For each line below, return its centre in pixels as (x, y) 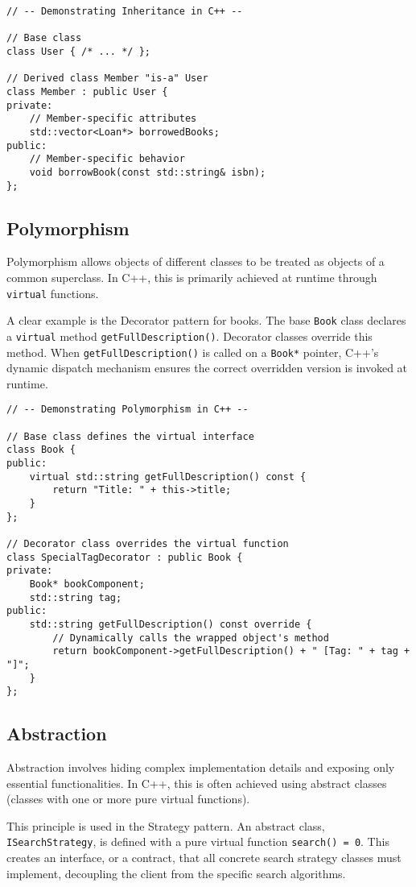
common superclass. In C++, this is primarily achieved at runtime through (192, 277)
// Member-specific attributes (113, 119)
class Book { (41, 450)
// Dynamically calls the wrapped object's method (191, 638)
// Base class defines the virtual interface (130, 436)
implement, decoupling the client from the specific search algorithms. (176, 873)
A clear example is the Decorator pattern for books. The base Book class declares (206, 320)
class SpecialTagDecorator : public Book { (125, 557)
